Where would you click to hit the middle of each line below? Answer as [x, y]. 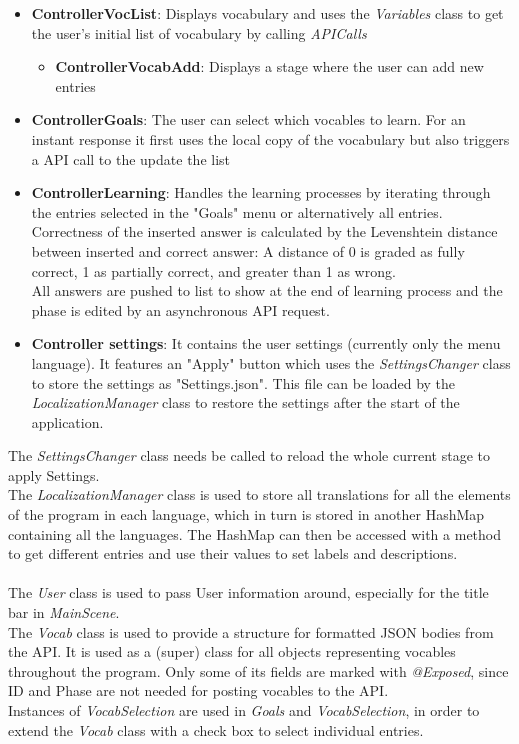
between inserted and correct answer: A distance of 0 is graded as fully [248, 250]
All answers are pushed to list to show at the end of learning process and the [267, 290]
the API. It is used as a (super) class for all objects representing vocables [232, 651]
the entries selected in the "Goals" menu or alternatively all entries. [237, 211]
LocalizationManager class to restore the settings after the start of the [245, 402]
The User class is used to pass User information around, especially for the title [248, 592]
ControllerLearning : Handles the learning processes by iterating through [261, 192]
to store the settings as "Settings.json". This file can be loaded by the [243, 382]
